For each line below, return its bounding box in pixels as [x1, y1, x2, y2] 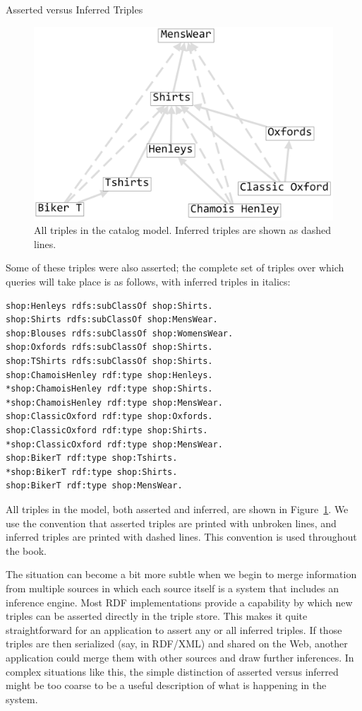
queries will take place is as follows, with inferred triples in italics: [6, 274, 291, 289]
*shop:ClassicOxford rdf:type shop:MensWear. [6, 439, 223, 449]
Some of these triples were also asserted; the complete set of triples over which [6, 260, 344, 275]
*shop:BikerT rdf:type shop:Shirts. [6, 466, 178, 477]
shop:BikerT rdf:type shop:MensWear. [6, 481, 183, 491]
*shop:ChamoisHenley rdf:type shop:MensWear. [6, 397, 223, 408]
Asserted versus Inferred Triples [6, 2, 143, 16]
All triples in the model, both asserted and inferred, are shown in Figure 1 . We [6, 501, 349, 516]
